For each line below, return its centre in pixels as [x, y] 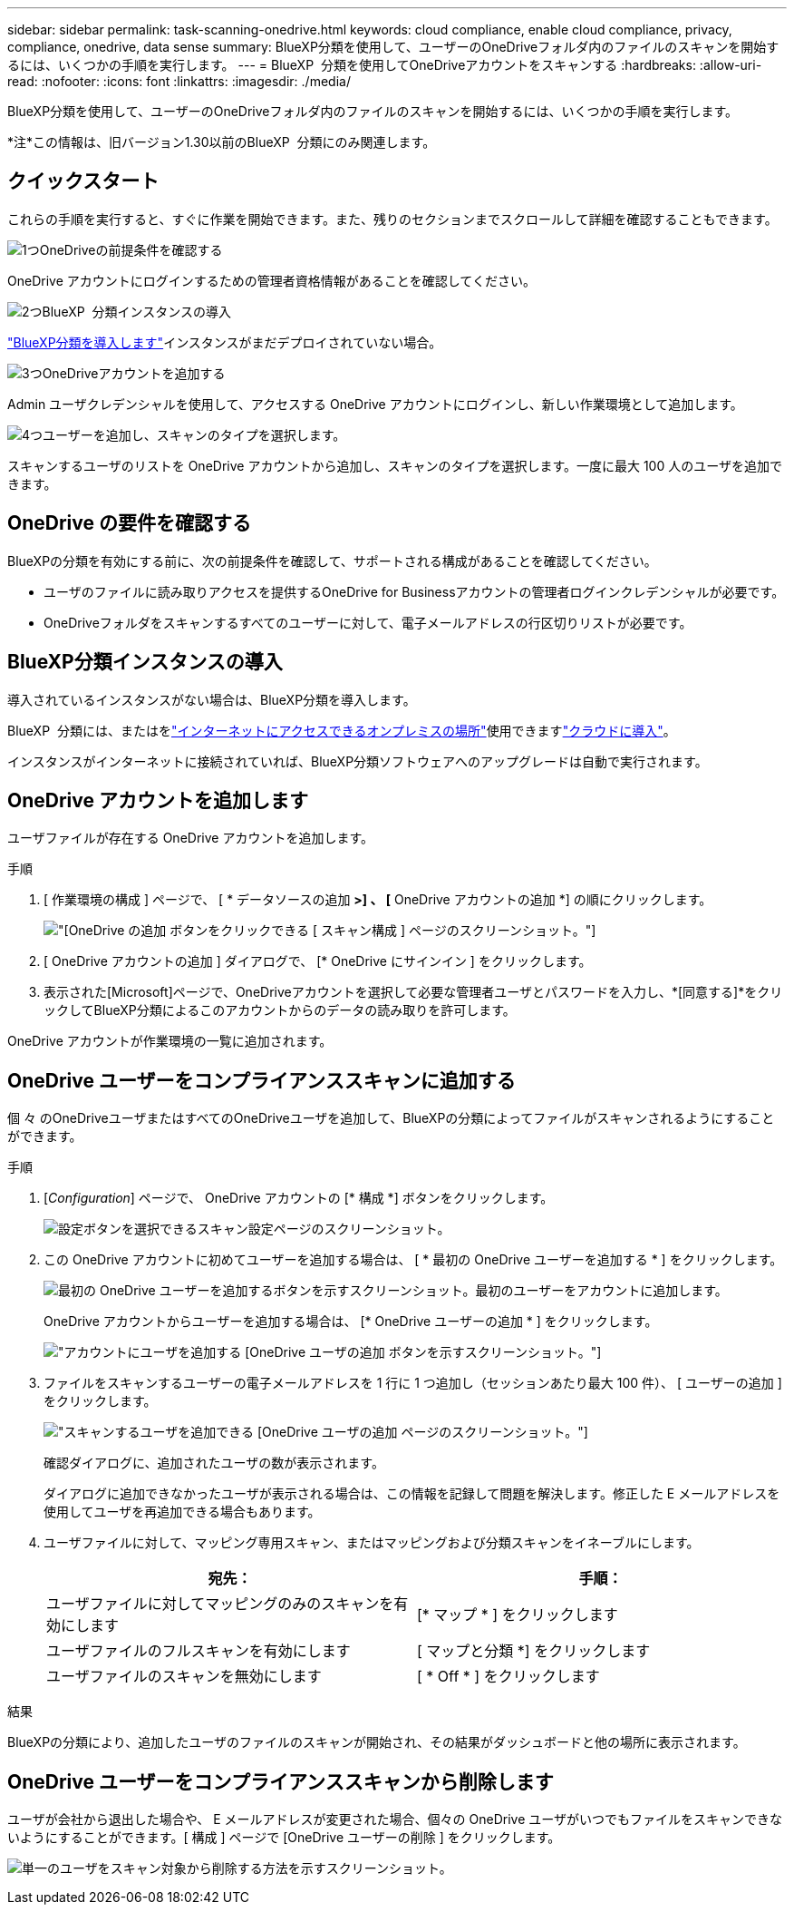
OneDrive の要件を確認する [129, 523]
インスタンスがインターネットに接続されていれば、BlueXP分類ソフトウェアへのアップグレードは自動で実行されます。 [358, 761]
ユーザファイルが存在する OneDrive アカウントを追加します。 [190, 838]
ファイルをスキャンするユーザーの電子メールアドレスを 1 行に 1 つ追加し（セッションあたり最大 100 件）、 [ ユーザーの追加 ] [413, 1383]
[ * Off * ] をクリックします [508, 1677]
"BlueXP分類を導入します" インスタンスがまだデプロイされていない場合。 [225, 342]
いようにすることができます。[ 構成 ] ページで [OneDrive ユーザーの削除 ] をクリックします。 [284, 1838]
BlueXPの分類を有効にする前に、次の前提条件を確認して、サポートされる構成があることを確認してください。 [332, 561]
